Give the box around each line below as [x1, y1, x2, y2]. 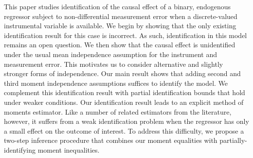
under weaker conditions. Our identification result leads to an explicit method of [4, 97, 244, 107]
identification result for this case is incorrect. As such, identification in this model [4, 30, 247, 40]
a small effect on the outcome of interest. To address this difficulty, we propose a [4, 125, 244, 136]
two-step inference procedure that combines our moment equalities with [4, 135, 217, 145]
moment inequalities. [37, 144, 100, 155]
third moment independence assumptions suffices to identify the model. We [4, 78, 228, 88]
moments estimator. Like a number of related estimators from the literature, [4, 106, 232, 117]
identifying [4, 144, 36, 155]
